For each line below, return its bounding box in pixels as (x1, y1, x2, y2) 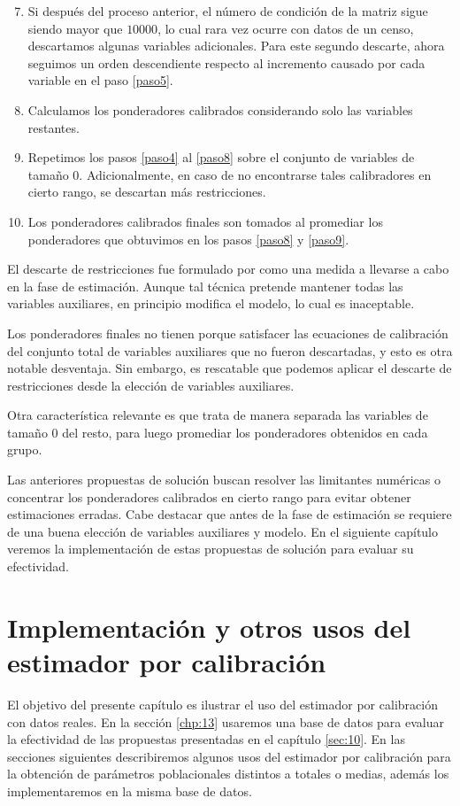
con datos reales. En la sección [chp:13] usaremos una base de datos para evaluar (7, 712, 444, 731)
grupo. (7, 440, 42, 459)
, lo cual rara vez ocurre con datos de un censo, (157, 19, 414, 37)
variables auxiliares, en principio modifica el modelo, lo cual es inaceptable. (7, 294, 415, 313)
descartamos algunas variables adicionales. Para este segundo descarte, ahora (27, 36, 445, 55)
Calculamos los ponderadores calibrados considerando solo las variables (27, 100, 413, 119)
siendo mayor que (27, 19, 123, 37)
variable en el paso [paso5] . (27, 71, 173, 89)
